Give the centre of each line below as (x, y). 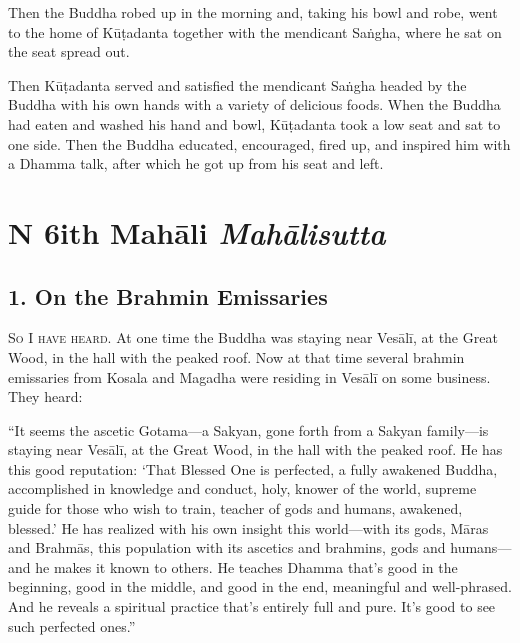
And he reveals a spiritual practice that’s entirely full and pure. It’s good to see (252, 606)
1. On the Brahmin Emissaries (168, 295)
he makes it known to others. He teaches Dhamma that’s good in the (246, 566)
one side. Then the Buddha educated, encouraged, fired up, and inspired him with (259, 143)
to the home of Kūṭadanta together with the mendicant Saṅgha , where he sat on (255, 31)
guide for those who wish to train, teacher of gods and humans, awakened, (235, 508)
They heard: (45, 396)
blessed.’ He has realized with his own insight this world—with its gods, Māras (248, 527)
